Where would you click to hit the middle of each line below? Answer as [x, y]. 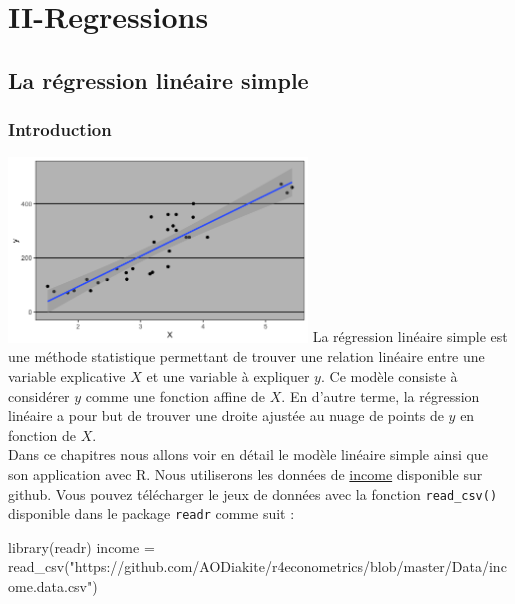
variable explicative [67, 375]
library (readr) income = [81, 546]
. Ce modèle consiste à [389, 375]
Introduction [60, 129]
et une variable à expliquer [228, 375]
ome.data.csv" [50, 586]
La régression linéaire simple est [410, 336]
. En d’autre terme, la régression [380, 395]
